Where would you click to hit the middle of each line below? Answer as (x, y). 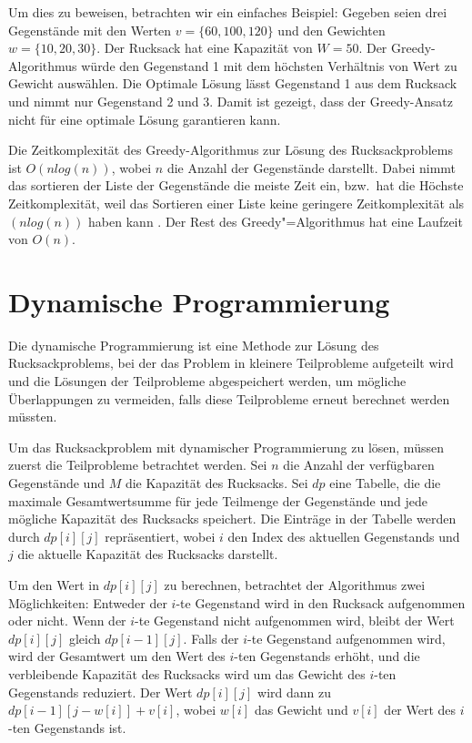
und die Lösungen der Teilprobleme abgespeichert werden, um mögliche (207, 381)
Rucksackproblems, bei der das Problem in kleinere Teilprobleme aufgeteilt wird (231, 363)
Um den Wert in (54, 584)
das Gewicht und (301, 710)
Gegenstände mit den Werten (90, 30)
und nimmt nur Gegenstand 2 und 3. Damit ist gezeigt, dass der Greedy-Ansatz (231, 101)
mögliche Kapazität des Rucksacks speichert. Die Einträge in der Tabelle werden (232, 519)
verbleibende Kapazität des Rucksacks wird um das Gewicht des (187, 673)
